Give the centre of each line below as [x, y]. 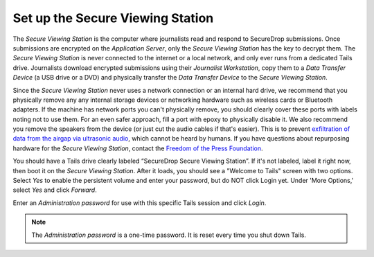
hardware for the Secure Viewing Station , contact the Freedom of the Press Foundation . [138, 148]
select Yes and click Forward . [55, 190]
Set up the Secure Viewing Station [113, 18]
